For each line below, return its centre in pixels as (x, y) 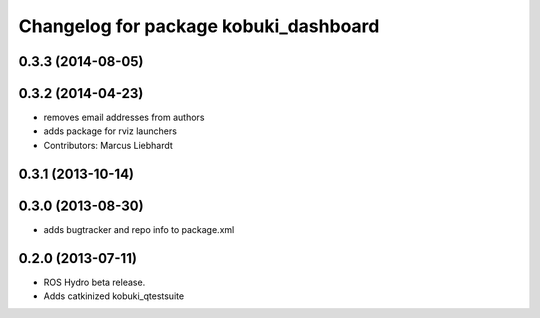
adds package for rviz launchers (110, 131)
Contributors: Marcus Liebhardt (108, 145)
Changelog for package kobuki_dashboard (199, 26)
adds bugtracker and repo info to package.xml (139, 229)
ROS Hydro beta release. (94, 282)
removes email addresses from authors (124, 117)
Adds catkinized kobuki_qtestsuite (114, 296)
